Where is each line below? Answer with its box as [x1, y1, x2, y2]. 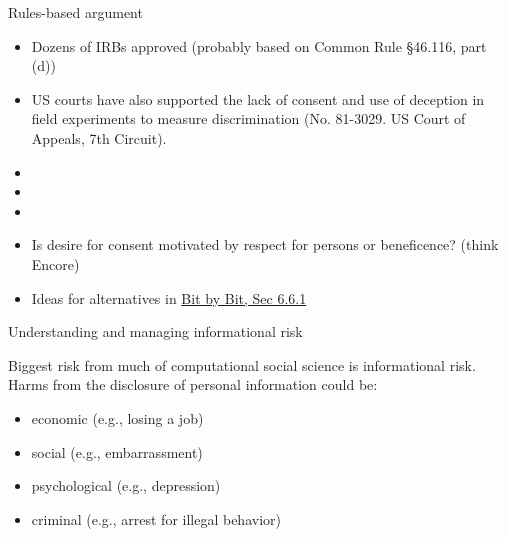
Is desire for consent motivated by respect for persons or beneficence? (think [31, 234, 499, 255]
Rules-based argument [8, 2, 143, 22]
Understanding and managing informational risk [8, 321, 303, 342]
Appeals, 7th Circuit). [31, 127, 167, 148]
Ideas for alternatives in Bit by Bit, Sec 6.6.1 [31, 287, 307, 308]
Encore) [31, 253, 80, 274]
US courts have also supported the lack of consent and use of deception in [31, 88, 485, 109]
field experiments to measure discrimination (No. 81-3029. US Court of [31, 108, 466, 129]
